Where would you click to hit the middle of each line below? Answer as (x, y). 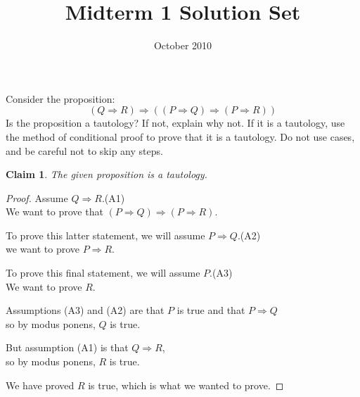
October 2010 (183, 45)
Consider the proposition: (60, 98)
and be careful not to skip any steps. (84, 150)
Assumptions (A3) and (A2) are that (85, 310)
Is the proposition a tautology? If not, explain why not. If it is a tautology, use (175, 123)
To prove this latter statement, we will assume (105, 235)
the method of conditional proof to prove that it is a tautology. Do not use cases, (180, 136)
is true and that (211, 310)
